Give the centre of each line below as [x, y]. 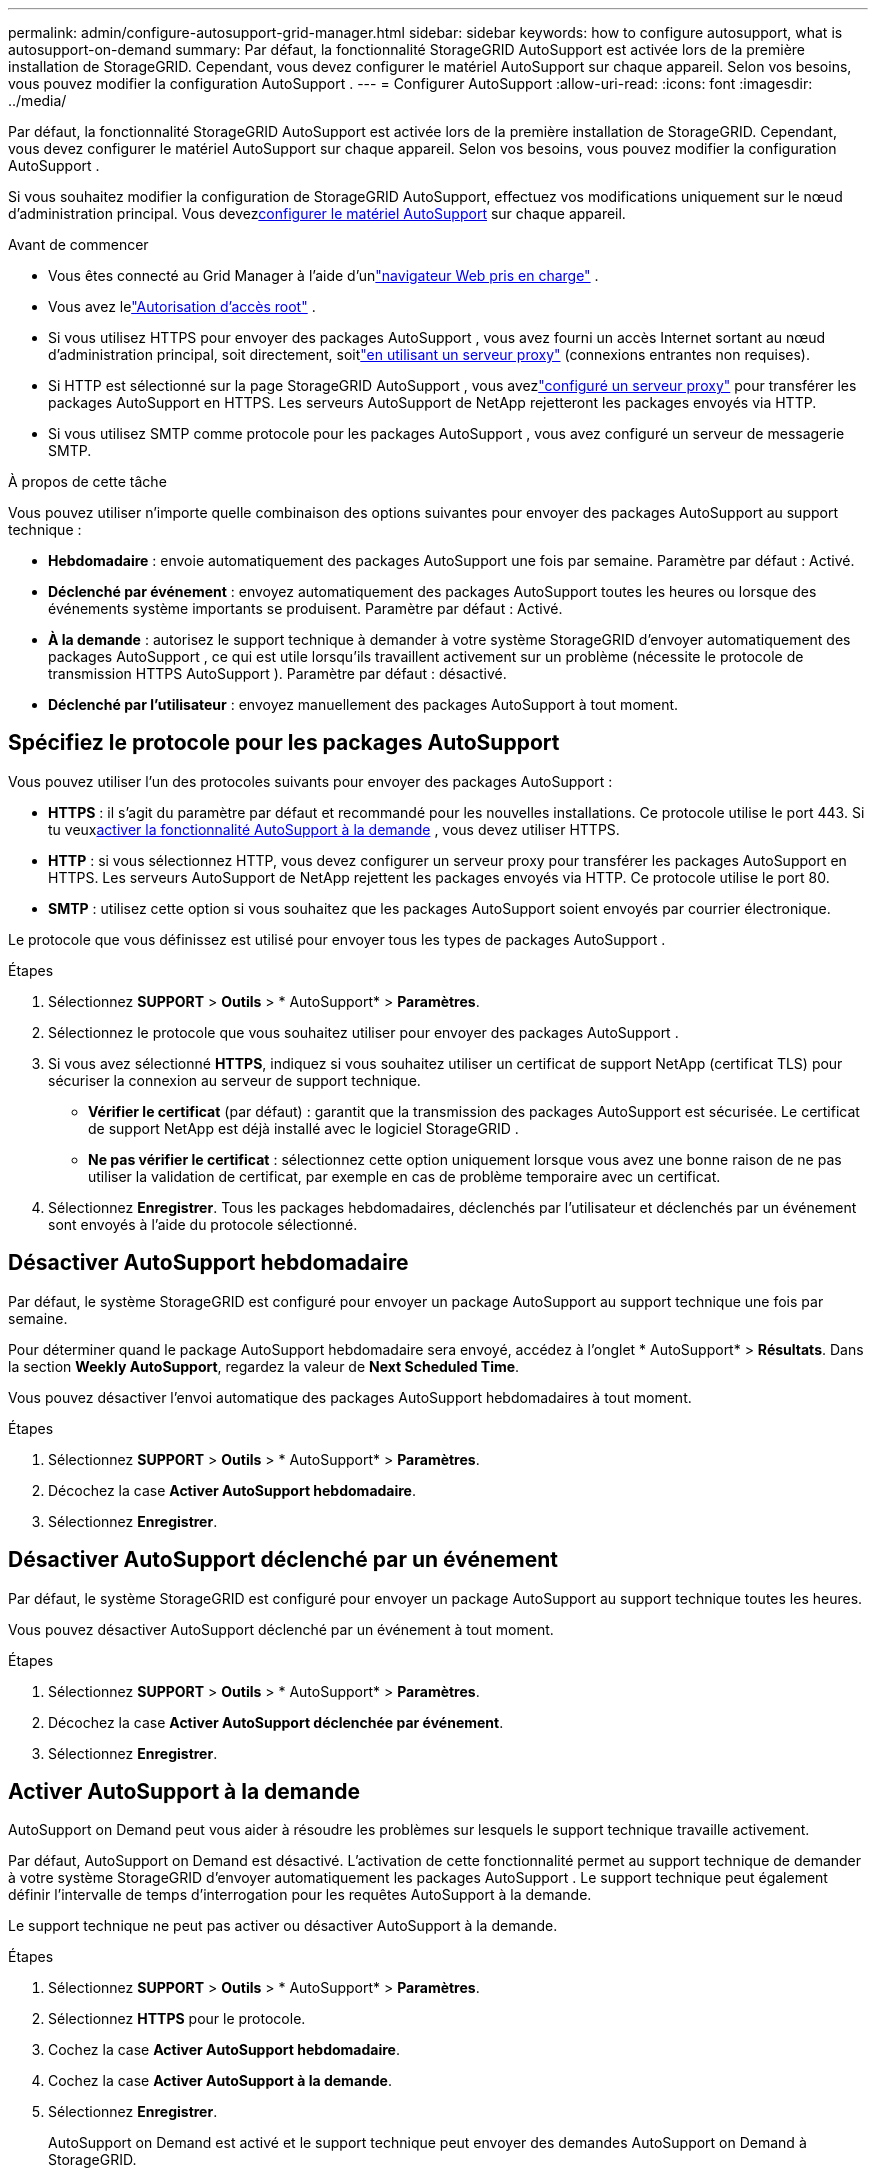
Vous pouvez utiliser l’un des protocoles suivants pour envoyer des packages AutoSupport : [310, 781]
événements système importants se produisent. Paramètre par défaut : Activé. [305, 608]
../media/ [37, 100]
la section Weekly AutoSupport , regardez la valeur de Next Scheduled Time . [264, 1366]
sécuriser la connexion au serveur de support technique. [234, 1080]
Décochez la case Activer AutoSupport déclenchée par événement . [276, 1722]
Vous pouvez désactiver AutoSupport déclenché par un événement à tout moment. [281, 1629]
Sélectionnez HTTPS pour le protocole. [177, 2019]
